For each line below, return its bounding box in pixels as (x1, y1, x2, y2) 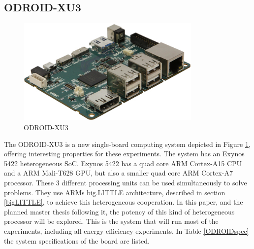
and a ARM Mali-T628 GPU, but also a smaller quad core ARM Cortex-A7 (4, 168, 233, 178)
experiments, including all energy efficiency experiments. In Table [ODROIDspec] (4, 226, 249, 236)
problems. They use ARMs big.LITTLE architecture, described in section (4, 187, 225, 197)
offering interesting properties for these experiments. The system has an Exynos (4, 148, 245, 159)
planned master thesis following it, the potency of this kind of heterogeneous (4, 206, 235, 216)
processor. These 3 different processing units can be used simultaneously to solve (4, 178, 247, 188)
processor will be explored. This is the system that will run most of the (4, 216, 219, 226)
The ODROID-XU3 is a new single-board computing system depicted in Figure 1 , (4, 139, 251, 149)
